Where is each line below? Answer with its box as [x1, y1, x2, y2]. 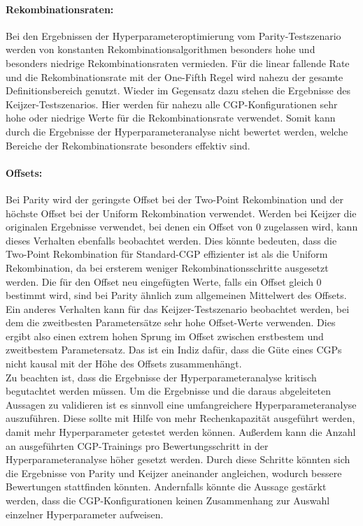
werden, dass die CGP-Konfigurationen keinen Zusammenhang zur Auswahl [6, 493, 330, 507]
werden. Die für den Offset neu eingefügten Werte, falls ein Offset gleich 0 [6, 274, 322, 288]
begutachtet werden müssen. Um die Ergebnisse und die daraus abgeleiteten [6, 383, 332, 398]
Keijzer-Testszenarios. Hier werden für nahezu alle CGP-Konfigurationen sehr [6, 96, 338, 111]
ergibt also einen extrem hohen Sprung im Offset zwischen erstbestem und [6, 328, 324, 343]
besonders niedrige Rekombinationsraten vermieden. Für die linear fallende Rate [6, 55, 350, 70]
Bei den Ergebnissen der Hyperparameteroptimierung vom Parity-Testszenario [6, 28, 341, 43]
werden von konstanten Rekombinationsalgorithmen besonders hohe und [6, 42, 315, 57]
